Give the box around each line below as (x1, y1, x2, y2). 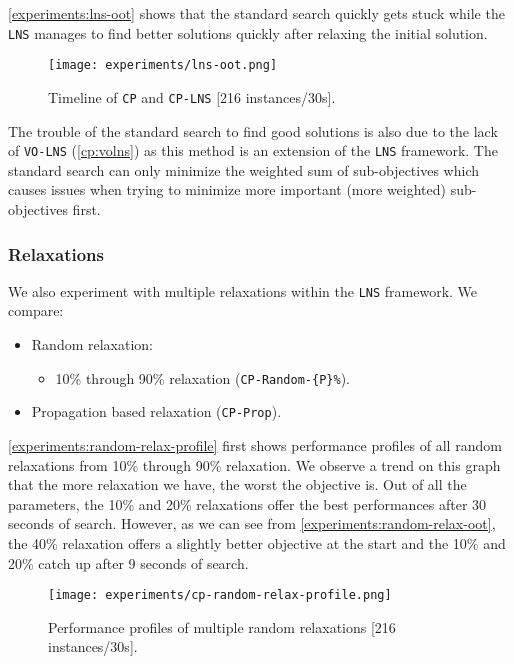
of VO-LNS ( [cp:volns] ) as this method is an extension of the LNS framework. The (8, 140, 498, 161)
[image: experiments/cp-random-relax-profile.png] (48, 588, 392, 603)
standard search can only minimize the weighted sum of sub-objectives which (8, 159, 479, 180)
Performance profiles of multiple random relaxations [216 (48, 616, 396, 637)
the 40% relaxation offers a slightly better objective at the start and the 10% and (8, 532, 506, 553)
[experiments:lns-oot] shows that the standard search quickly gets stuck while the (8, 3, 505, 23)
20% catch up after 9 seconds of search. (8, 552, 249, 573)
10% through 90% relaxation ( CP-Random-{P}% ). (55, 367, 350, 388)
